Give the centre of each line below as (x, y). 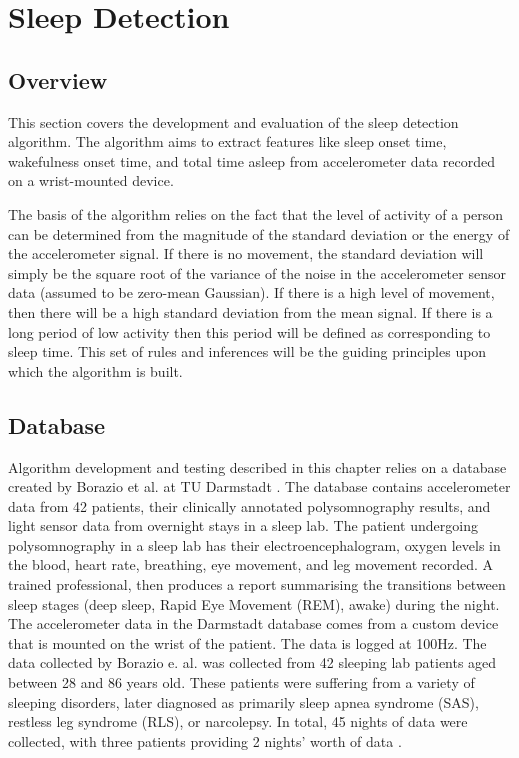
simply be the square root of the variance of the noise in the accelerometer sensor (257, 272)
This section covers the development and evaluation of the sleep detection (233, 121)
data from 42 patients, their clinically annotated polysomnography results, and (249, 505)
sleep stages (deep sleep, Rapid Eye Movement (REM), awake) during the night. (254, 603)
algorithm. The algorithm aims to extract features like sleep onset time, (227, 141)
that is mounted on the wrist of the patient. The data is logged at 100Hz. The (247, 642)
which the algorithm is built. (95, 370)
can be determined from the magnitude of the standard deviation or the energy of (259, 233)
